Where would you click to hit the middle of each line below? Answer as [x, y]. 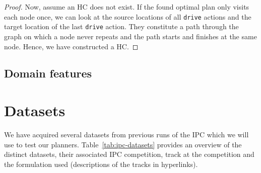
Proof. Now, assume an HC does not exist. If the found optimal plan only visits [127, 7]
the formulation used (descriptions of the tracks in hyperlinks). [101, 164]
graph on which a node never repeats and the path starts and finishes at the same [130, 36]
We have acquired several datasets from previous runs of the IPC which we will [126, 134]
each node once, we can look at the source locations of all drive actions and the [128, 16]
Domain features [48, 73]
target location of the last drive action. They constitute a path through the [121, 26]
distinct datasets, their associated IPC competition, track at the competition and [129, 154]
